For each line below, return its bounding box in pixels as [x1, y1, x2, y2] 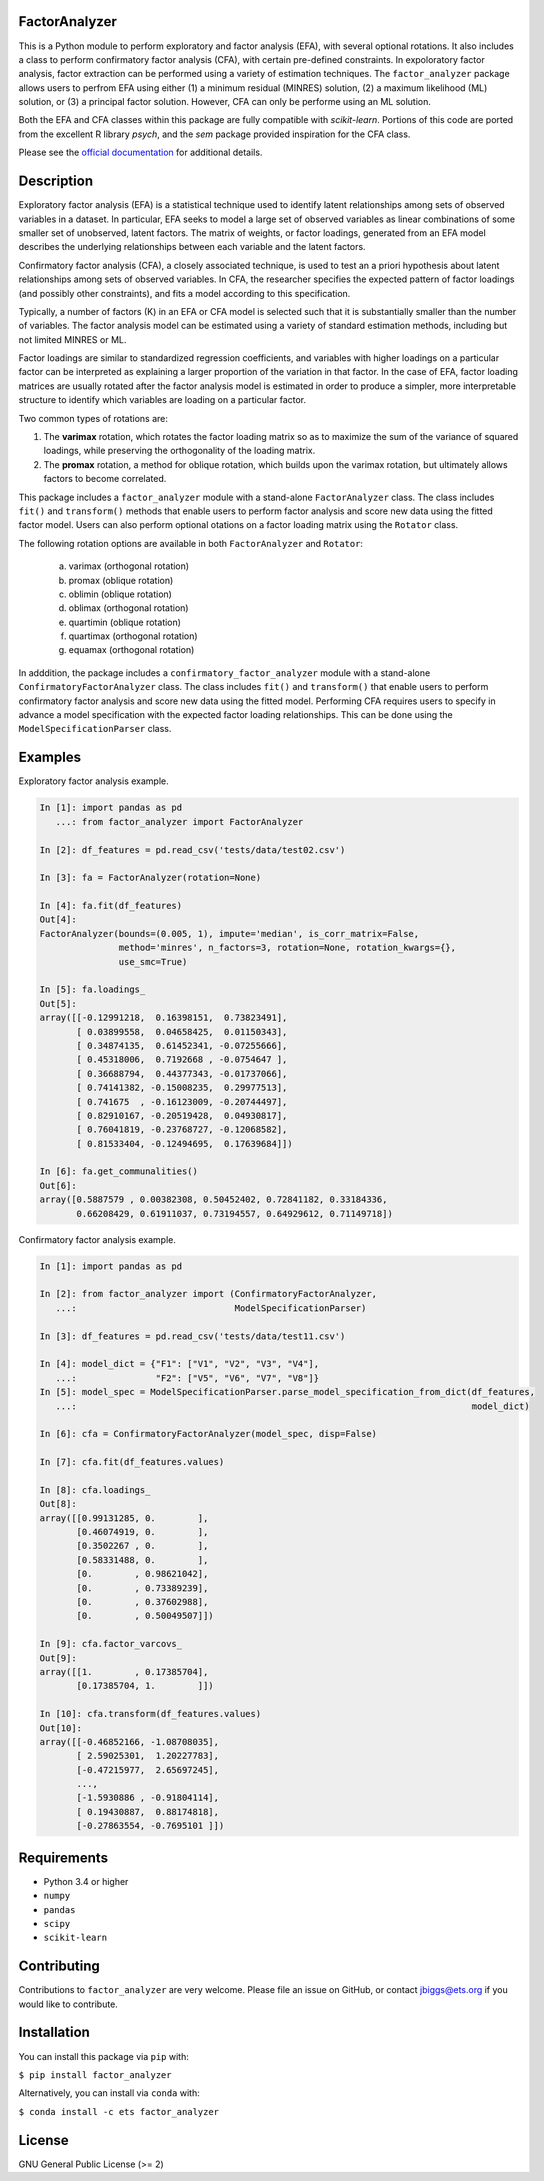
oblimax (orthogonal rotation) [68, 602, 189, 614]
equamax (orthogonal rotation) [68, 644, 195, 656]
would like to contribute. [18, 1998, 119, 2010]
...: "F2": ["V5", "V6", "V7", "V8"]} [55, 1372, 320, 1384]
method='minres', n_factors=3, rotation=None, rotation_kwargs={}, [118, 942, 457, 954]
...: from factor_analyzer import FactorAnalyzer [55, 816, 304, 827]
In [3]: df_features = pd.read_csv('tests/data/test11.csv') [39, 1330, 346, 1342]
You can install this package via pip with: [18, 2050, 189, 2062]
